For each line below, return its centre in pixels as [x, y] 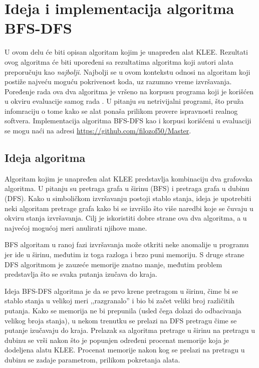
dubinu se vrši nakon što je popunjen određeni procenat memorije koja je [117, 340]
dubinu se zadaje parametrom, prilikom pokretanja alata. [92, 359]
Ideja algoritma [45, 158]
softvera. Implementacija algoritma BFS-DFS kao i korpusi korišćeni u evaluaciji [128, 121]
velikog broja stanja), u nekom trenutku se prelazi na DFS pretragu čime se [121, 320]
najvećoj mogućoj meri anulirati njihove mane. [76, 227]
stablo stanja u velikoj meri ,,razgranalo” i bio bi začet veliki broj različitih [119, 301]
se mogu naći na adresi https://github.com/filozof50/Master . [98, 131]
